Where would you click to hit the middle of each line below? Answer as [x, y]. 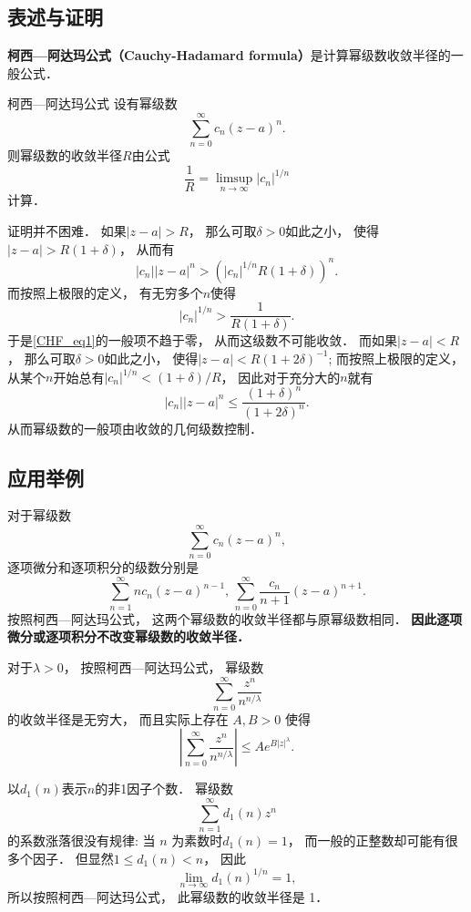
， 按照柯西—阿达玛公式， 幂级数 [164, 666]
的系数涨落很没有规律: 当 [82, 840]
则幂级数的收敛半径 [65, 155]
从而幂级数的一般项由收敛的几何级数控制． [135, 428]
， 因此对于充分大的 [281, 377]
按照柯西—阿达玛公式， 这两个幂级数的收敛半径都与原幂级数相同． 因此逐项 [235, 618]
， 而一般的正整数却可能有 [366, 840]
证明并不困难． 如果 [67, 230]
